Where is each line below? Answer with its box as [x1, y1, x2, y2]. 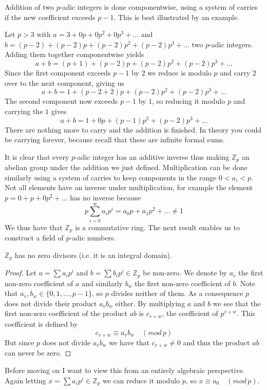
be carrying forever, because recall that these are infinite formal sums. [5, 134, 225, 145]
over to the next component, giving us [5, 77, 125, 88]
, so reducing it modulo [152, 96, 225, 106]
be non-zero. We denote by [143, 267, 227, 278]
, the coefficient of [162, 308, 218, 319]
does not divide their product [5, 298, 97, 308]
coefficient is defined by [5, 318, 78, 329]
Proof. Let [5, 267, 36, 278]
